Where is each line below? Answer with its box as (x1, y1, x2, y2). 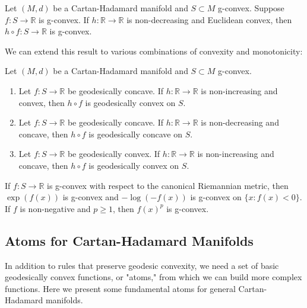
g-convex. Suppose (218, 2, 284, 14)
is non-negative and (20, 202, 91, 214)
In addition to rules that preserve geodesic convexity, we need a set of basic (5, 259, 279, 271)
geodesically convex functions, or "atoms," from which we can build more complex (5, 271, 302, 283)
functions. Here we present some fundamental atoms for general (5, 282, 236, 294)
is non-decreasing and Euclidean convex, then (126, 13, 292, 25)
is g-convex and (62, 191, 119, 203)
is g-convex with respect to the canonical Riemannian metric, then (47, 179, 289, 191)
